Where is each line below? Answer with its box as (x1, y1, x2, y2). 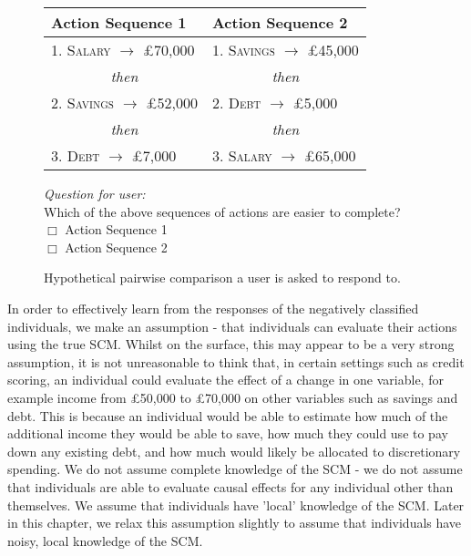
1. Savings (211, 39, 275, 60)
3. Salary (211, 145, 272, 166)
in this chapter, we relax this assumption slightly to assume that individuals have (7, 513, 462, 532)
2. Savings (51, 92, 114, 113)
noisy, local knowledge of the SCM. (7, 530, 203, 550)
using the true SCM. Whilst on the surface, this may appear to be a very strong (7, 335, 455, 354)
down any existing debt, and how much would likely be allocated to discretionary (7, 441, 461, 460)
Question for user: (44, 184, 146, 202)
